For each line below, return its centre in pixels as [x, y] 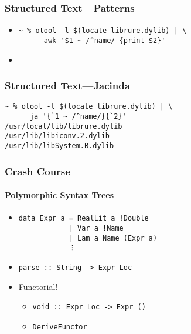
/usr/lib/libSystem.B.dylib [59, 146]
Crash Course [37, 171]
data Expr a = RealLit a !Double [83, 218]
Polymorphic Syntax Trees [59, 195]
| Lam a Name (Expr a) [113, 238]
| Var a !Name [96, 228]
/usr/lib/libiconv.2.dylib [57, 136]
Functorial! [38, 286]
